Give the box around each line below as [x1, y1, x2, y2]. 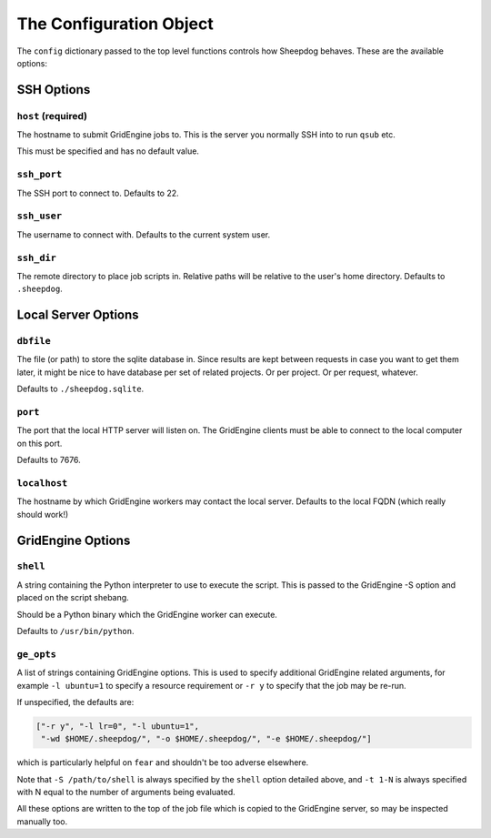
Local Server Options [16, 308, 140, 323]
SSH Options [16, 82, 91, 97]
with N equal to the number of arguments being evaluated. [16, 787, 235, 798]
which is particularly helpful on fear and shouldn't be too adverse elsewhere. [16, 757, 309, 768]
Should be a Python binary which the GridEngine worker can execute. [16, 609, 277, 620]
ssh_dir [16, 251, 56, 264]
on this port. [16, 438, 63, 449]
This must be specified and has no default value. [16, 146, 200, 156]
